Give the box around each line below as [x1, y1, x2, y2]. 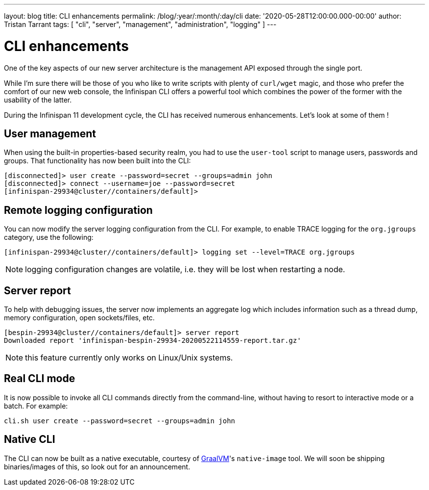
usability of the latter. [4, 95, 72, 104]
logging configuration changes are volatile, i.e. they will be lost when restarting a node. [25, 264, 345, 275]
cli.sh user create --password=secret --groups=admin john [4, 416, 236, 425]
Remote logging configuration [4, 204, 153, 216]
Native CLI [4, 433, 55, 446]
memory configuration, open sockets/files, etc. [4, 313, 155, 322]
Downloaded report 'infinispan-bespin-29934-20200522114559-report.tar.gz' [4, 336, 301, 345]
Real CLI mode [4, 372, 75, 385]
